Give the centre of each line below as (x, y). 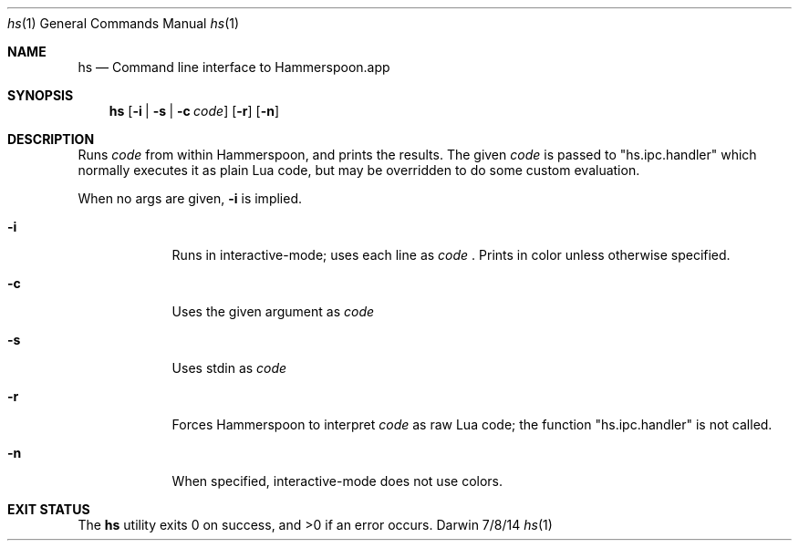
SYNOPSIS (41, 95)
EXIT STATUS (49, 509)
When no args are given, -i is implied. (190, 198)
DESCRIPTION (51, 139)
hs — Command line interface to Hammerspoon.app (234, 67)
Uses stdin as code (229, 368)
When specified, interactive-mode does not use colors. (337, 481)
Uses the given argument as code (273, 311)
